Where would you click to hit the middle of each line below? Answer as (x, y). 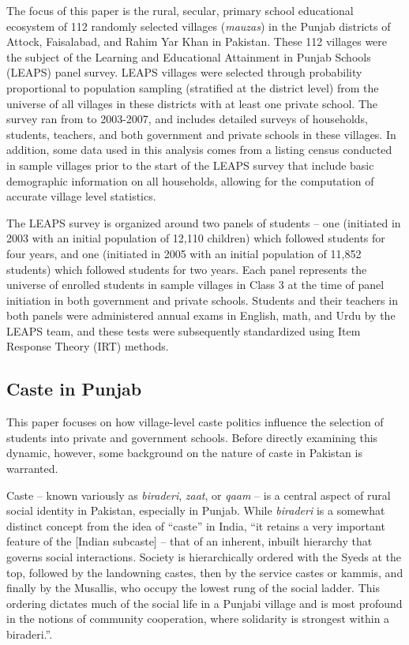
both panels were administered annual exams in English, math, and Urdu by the (201, 315)
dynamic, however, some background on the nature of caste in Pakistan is (184, 453)
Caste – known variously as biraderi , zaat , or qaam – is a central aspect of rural (199, 495)
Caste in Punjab (74, 389)
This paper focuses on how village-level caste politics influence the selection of (195, 422)
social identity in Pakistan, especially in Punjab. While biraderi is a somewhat (196, 510)
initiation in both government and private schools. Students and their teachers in (202, 300)
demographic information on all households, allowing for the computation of (190, 180)
